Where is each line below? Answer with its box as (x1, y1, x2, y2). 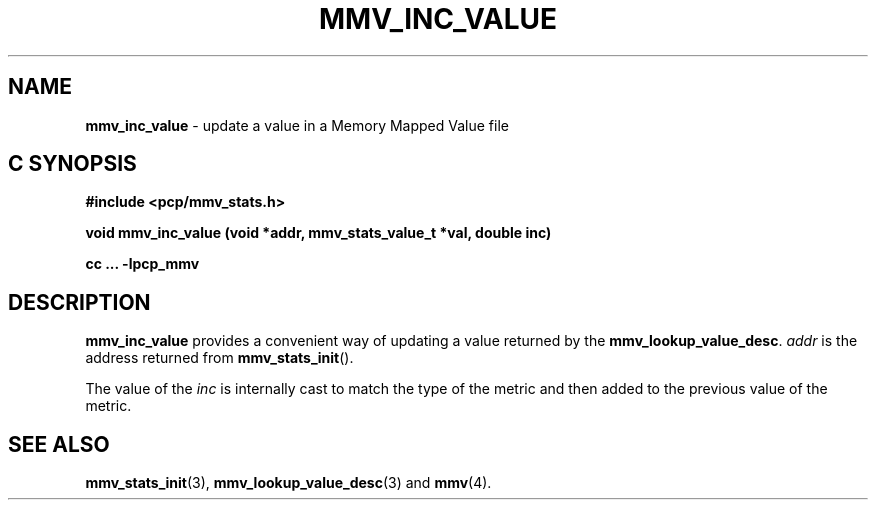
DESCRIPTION (8, 289, 151, 315)
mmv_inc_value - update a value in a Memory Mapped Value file (85, 116, 509, 134)
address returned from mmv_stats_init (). (85, 349, 354, 367)
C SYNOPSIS (8, 151, 137, 177)
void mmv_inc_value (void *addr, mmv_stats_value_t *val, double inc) (85, 224, 552, 242)
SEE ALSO (8, 431, 110, 457)
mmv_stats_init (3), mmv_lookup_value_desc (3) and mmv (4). (85, 474, 492, 492)
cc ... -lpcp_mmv (85, 255, 200, 273)
